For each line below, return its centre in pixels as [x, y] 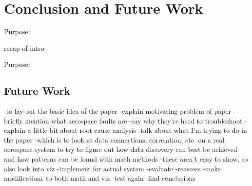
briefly [13, 120]
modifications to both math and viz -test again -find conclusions [100, 178]
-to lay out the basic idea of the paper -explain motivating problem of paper [118, 111]
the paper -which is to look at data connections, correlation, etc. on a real [114, 139]
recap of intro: [25, 48]
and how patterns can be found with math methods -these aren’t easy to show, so [126, 159]
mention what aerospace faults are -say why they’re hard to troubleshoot [134, 120]
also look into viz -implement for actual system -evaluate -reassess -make [112, 168]
